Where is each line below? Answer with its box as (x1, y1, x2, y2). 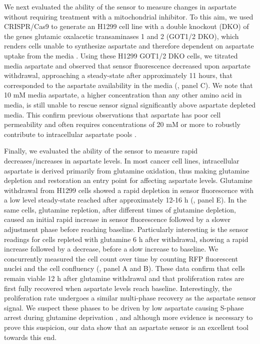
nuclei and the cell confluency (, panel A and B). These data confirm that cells (4, 263, 245, 273)
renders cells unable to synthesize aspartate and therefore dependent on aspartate (4, 40, 254, 51)
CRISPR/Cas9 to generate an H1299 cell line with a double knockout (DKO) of (4, 21, 249, 31)
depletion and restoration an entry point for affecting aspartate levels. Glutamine (4, 175, 252, 185)
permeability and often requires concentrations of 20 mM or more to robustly (4, 119, 241, 129)
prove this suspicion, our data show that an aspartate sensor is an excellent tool (4, 322, 248, 332)
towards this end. (4, 331, 57, 342)
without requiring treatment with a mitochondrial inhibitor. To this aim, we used (4, 11, 253, 21)
